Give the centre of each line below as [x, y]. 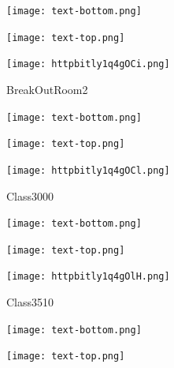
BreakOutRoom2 [47, 89]
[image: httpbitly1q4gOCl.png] [88, 170]
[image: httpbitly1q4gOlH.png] [88, 277]
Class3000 [30, 195]
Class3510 [30, 302]
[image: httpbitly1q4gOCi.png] [88, 64]
